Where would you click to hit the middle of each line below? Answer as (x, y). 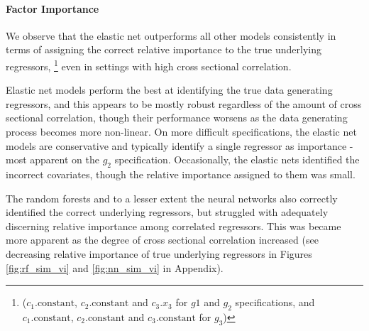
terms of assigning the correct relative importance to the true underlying (164, 49)
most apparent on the (53, 159)
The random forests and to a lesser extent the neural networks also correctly (172, 198)
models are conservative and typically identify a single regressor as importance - (180, 145)
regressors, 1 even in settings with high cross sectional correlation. (149, 65)
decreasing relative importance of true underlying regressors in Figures (159, 253)
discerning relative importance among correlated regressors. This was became (174, 226)
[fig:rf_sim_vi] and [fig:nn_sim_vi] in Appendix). (115, 267)
